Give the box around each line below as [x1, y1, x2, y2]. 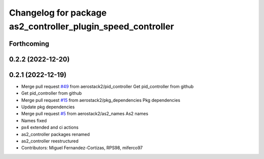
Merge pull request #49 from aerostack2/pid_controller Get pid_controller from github [21, 83, 194, 89]
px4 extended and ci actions [21, 124, 79, 130]
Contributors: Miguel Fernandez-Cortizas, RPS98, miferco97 [21, 145, 143, 151]
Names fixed [21, 118, 47, 123]
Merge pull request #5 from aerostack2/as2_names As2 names [21, 111, 149, 117]
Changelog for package [9, 7, 107, 18]
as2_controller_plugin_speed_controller [9, 21, 175, 32]
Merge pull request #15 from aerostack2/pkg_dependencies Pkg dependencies [21, 97, 180, 103]
